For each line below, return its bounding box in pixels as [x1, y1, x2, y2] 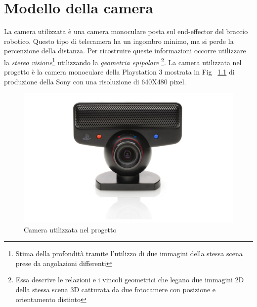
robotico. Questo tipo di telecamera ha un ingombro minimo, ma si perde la [4, 36, 234, 46]
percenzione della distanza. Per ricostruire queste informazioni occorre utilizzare [4, 45, 246, 56]
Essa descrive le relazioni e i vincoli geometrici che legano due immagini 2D [15, 274, 244, 285]
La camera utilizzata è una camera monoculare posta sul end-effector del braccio [4, 26, 248, 37]
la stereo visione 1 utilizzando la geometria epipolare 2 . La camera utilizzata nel [4, 55, 242, 67]
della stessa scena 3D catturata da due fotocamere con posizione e [15, 284, 216, 294]
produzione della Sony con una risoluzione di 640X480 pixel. [4, 76, 186, 86]
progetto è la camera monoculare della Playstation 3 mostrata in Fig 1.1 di [4, 67, 235, 77]
